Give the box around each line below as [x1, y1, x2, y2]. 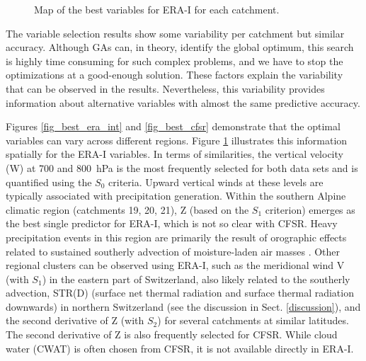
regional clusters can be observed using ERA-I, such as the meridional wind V [6, 258, 345, 273]
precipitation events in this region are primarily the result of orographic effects [6, 229, 347, 244]
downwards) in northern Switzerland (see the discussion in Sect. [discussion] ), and [6, 299, 361, 314]
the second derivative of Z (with [6, 313, 144, 328]
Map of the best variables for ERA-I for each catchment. [34, 2, 280, 16]
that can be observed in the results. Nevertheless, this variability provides [6, 81, 325, 96]
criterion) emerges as [265, 202, 355, 217]
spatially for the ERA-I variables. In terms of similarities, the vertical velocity [6, 147, 343, 161]
